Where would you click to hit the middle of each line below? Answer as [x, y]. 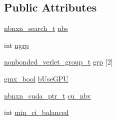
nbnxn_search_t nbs [36, 28]
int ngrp [16, 45]
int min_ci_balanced [36, 112]
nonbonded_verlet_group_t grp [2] [58, 62]
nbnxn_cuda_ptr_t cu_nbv [47, 95]
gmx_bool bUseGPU [36, 78]
